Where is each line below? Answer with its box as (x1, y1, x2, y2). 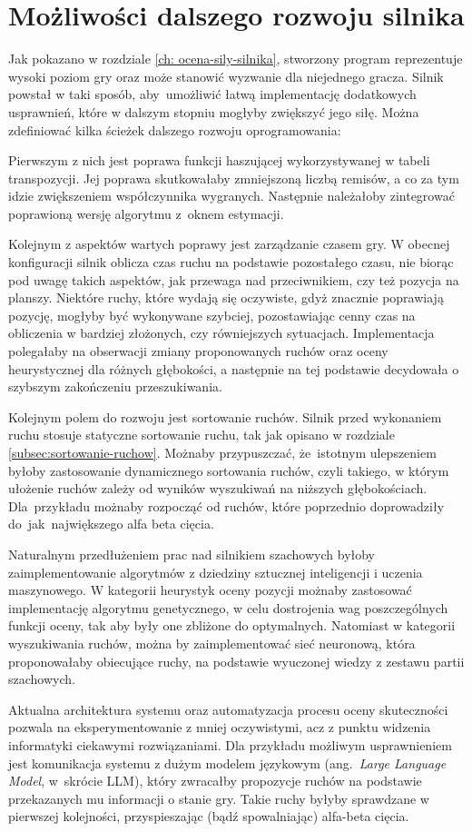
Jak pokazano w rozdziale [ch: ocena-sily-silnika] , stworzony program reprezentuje (8, 49, 463, 68)
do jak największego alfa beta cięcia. (8, 514, 214, 533)
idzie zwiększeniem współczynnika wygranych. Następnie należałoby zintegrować (8, 186, 455, 205)
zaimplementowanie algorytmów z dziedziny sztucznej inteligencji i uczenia (8, 562, 423, 581)
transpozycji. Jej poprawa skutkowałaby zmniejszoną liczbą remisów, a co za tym (8, 168, 459, 187)
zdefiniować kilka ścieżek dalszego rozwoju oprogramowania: (8, 120, 341, 139)
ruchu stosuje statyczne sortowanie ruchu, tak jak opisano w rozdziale (8, 425, 395, 444)
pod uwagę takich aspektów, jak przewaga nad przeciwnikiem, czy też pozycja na (8, 270, 459, 289)
